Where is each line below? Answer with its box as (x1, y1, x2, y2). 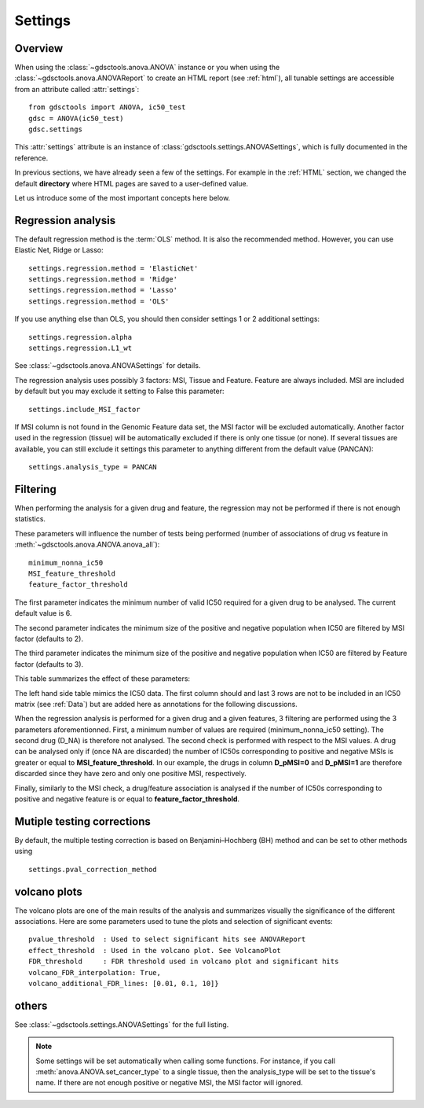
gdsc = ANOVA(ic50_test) (28, 114, 124, 123)
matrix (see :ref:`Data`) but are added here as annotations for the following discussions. (14, 699, 298, 709)
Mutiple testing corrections (14, 815, 151, 828)
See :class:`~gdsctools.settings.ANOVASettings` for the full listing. (14, 1019, 229, 1029)
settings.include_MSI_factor (28, 405, 141, 414)
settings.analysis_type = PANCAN (28, 462, 157, 472)
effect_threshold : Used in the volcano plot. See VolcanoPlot (28, 946, 282, 955)
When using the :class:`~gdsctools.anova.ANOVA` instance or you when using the (14, 63, 280, 72)
